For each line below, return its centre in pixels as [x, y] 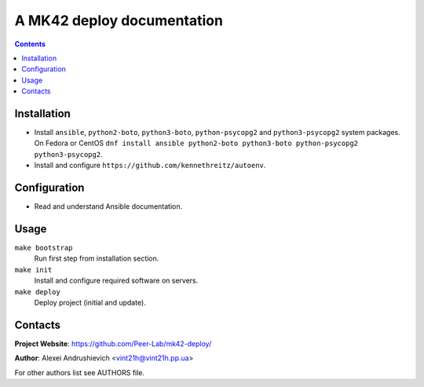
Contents [30, 44]
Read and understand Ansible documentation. [108, 206]
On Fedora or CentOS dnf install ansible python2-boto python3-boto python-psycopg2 [196, 143]
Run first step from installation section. [97, 258]
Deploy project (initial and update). [90, 302]
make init [33, 270]
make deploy [37, 292]
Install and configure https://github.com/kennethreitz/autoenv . [150, 166]
